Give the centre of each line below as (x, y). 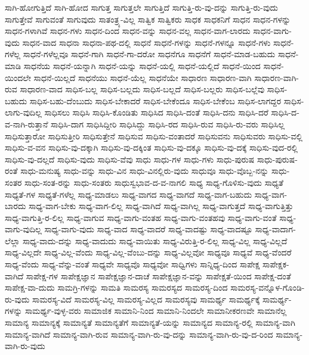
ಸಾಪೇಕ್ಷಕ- (276, 264)
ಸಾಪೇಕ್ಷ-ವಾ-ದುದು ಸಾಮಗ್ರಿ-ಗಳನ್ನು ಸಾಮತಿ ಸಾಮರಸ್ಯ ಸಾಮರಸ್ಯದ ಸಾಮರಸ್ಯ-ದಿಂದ (116, 287)
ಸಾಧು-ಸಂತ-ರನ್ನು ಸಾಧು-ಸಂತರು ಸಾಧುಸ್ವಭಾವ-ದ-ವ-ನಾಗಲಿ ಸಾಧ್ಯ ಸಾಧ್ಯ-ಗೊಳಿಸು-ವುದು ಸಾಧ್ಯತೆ (154, 182)
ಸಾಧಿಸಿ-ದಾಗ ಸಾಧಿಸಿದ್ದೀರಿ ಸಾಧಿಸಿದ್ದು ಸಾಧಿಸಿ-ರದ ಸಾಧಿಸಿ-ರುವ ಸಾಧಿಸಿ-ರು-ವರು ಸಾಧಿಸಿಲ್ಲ (168, 124)
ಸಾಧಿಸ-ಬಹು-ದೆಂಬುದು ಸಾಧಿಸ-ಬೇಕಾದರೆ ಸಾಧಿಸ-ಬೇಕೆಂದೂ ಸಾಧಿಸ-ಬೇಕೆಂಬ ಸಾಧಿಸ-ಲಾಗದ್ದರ (155, 100)
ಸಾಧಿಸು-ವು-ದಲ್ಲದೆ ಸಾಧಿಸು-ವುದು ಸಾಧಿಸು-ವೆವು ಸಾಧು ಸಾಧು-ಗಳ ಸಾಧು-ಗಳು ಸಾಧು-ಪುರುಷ (130, 159)
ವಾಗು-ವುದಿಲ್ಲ (23, 229)
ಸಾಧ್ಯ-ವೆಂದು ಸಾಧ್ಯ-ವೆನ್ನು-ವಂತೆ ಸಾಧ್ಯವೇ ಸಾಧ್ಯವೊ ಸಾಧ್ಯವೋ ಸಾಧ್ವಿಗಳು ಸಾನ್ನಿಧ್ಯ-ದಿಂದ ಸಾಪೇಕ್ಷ (132, 264)
